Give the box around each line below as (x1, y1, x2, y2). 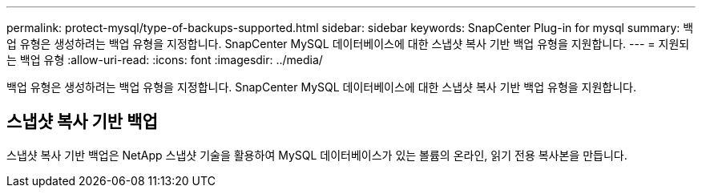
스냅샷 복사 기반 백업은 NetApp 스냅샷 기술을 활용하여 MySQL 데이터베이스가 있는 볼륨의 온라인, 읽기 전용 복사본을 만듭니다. (6, 148, 627, 162)
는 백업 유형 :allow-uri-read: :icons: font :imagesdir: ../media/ (6, 53, 323, 67)
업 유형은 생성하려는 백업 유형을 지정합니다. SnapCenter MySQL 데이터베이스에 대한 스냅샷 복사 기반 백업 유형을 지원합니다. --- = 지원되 (6, 37, 690, 51)
